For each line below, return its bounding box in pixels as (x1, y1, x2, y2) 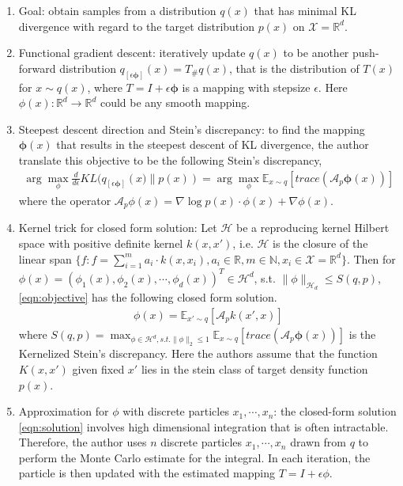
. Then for (346, 250, 396, 267)
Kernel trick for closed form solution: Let (18, 219, 217, 236)
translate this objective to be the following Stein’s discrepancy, (18, 152, 322, 169)
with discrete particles (122, 403, 229, 420)
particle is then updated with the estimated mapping (18, 465, 275, 481)
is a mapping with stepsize (182, 78, 311, 95)
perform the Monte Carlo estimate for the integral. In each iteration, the (18, 449, 371, 465)
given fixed (72, 360, 125, 377)
